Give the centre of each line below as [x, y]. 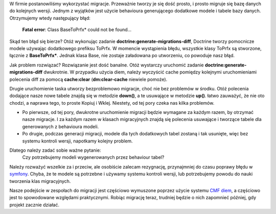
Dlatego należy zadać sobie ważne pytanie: [55, 150]
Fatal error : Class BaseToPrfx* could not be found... [77, 30]
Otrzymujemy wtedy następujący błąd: [50, 18]
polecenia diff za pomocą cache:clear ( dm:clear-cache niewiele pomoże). [88, 79]
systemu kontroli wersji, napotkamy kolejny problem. [77, 141]
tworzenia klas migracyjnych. [40, 181]
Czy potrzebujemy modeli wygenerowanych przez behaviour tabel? [93, 157]
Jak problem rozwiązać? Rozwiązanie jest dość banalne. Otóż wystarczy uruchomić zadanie [107, 65]
